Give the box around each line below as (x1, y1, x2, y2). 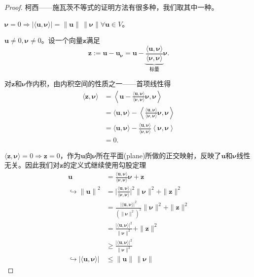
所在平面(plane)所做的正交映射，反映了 (96, 150, 221, 160)
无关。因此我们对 (4, 160, 60, 170)
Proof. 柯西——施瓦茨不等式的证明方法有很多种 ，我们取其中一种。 (4, 2, 218, 12)
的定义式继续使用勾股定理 (63, 160, 146, 170)
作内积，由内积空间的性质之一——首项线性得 (26, 78, 171, 89)
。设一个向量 (41, 35, 83, 45)
